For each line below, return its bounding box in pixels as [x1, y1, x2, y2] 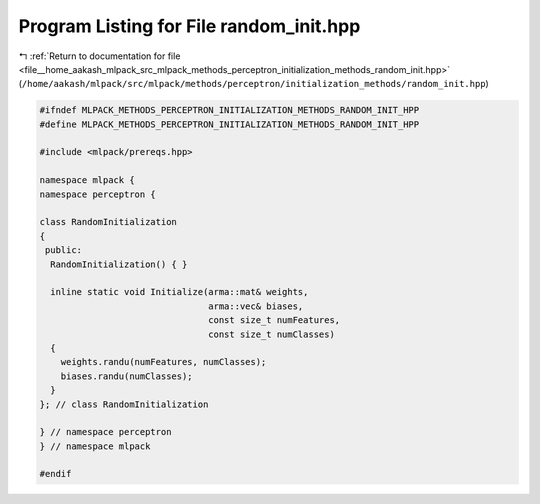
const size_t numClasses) [208, 328, 335, 340]
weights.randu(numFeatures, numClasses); [60, 356, 267, 368]
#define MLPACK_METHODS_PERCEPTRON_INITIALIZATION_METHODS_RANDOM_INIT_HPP [39, 118, 420, 130]
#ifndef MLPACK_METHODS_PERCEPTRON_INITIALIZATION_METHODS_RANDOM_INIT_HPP [39, 105, 420, 116]
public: [45, 245, 83, 256]
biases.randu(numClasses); [60, 370, 194, 382]
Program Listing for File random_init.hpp [18, 15, 361, 37]
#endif [39, 468, 72, 480]
